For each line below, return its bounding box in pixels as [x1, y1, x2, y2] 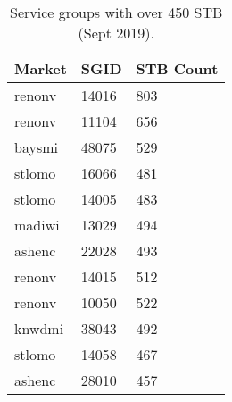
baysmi [14, 137, 58, 157]
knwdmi [14, 318, 64, 339]
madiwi [14, 214, 60, 235]
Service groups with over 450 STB [10, 2, 223, 22]
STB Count [136, 58, 219, 79]
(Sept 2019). [78, 22, 154, 43]
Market [14, 58, 67, 79]
